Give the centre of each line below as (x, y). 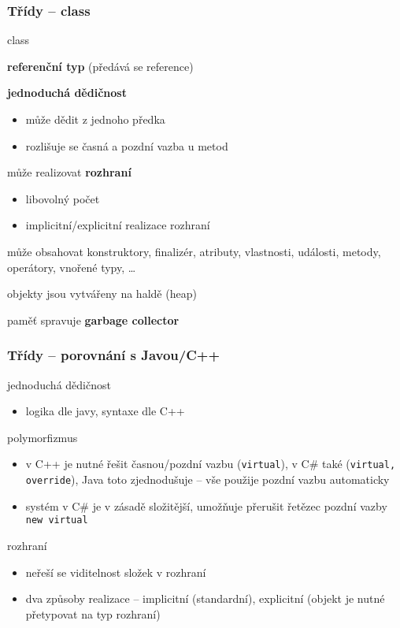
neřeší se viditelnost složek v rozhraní (116, 572)
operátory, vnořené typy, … (72, 267)
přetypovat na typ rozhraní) (93, 613)
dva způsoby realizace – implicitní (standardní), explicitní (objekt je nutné (205, 598)
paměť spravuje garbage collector (93, 320)
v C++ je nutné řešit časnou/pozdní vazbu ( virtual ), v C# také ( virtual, (211, 464)
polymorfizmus (43, 437)
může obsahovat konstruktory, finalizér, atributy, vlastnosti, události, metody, (194, 251)
